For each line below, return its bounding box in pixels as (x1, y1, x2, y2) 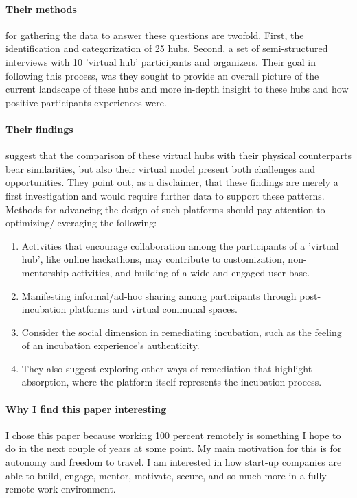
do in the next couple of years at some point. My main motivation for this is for (5, 441, 342, 455)
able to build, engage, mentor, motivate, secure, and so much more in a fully (5, 468, 327, 482)
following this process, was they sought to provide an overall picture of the (5, 68, 319, 82)
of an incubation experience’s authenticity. (21, 338, 200, 353)
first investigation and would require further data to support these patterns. (5, 188, 325, 202)
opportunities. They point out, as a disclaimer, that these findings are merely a (5, 175, 338, 189)
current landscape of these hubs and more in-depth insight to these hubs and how (5, 82, 349, 96)
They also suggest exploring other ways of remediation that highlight (21, 361, 312, 375)
